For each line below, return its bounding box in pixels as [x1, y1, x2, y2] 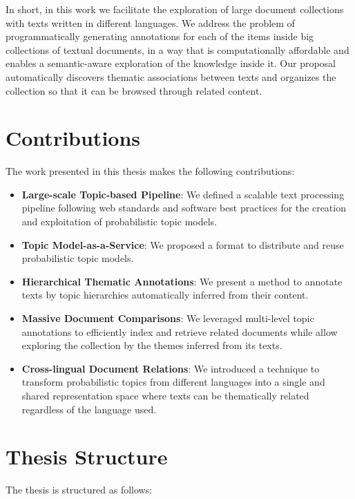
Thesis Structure [6, 442, 168, 471]
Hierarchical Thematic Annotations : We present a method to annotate [21, 274, 343, 288]
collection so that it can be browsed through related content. [6, 83, 262, 97]
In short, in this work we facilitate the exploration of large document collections [6, 2, 344, 16]
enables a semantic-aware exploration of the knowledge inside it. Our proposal [6, 56, 336, 70]
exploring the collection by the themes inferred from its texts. [21, 338, 282, 352]
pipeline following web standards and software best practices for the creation [21, 200, 346, 215]
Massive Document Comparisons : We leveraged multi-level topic [21, 311, 314, 326]
